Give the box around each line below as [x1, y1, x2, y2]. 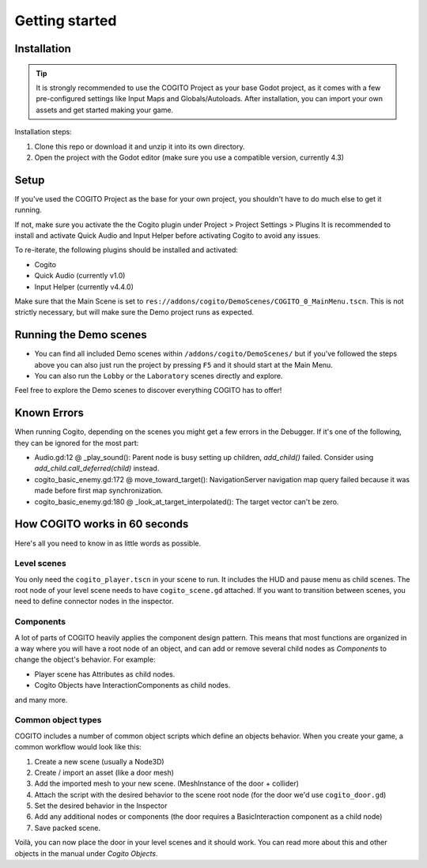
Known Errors [14, 406, 85, 420]
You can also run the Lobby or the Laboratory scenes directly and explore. [34, 372, 283, 381]
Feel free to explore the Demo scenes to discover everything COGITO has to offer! [14, 386, 282, 395]
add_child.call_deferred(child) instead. [34, 463, 160, 474]
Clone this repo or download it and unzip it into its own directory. [34, 142, 245, 151]
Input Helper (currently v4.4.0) [34, 281, 134, 292]
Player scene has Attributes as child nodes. [34, 669, 176, 679]
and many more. [14, 695, 68, 704]
